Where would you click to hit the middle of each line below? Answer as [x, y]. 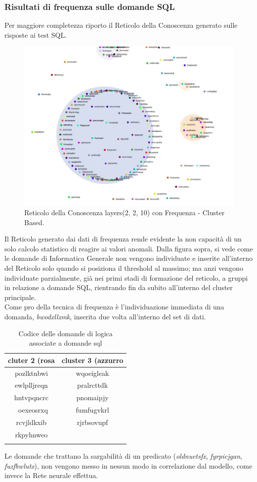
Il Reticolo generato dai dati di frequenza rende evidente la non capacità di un [123, 239]
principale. [20, 297]
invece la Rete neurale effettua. [51, 475]
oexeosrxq [33, 410]
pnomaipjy [92, 397]
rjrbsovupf [92, 422]
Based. [34, 222]
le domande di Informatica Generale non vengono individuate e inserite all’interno [129, 258]
